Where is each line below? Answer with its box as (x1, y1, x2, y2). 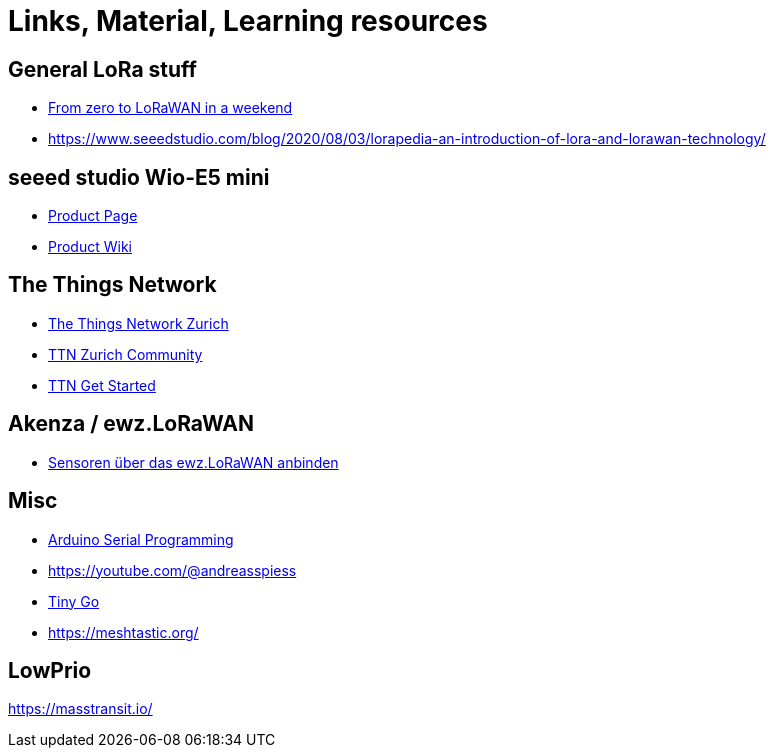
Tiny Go (48, 592, 100, 610)
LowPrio (8, 657, 92, 683)
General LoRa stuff (8, 56, 197, 82)
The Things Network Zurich (48, 314, 229, 332)
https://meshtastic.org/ (48, 623, 199, 641)
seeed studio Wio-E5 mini (8, 164, 270, 190)
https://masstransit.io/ (8, 700, 153, 718)
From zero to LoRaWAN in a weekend (48, 99, 293, 117)
